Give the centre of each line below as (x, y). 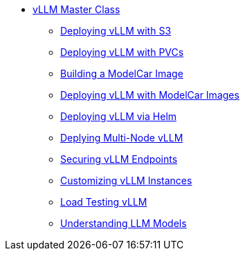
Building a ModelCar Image (122, 73)
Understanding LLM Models (124, 223)
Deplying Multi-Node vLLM (122, 138)
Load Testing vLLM (104, 202)
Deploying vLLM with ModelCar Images (150, 95)
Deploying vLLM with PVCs (122, 52)
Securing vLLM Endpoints (119, 159)
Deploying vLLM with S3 (116, 31)
